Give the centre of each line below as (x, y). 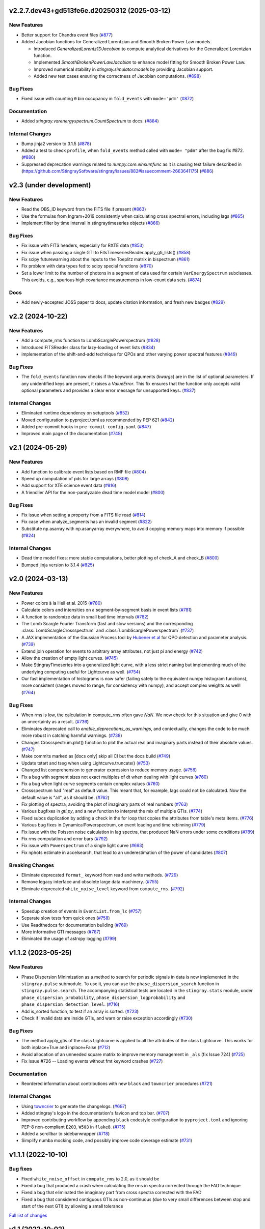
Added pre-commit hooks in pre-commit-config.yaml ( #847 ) (86, 427)
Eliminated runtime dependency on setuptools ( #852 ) (75, 413)
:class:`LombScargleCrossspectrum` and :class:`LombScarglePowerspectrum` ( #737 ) (107, 630)
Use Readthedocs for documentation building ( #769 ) (75, 925)
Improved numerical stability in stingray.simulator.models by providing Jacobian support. (123, 69)
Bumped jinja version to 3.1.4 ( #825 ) (58, 565)
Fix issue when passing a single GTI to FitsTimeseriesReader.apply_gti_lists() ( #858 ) (106, 252)
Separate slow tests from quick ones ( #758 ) (66, 918)
